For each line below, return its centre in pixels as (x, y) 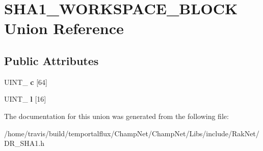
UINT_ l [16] (25, 99)
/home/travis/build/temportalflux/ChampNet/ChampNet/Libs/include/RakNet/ (132, 133)
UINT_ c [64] (26, 82)
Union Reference (64, 28)
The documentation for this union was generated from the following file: (116, 116)
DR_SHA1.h (24, 143)
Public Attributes (51, 60)
